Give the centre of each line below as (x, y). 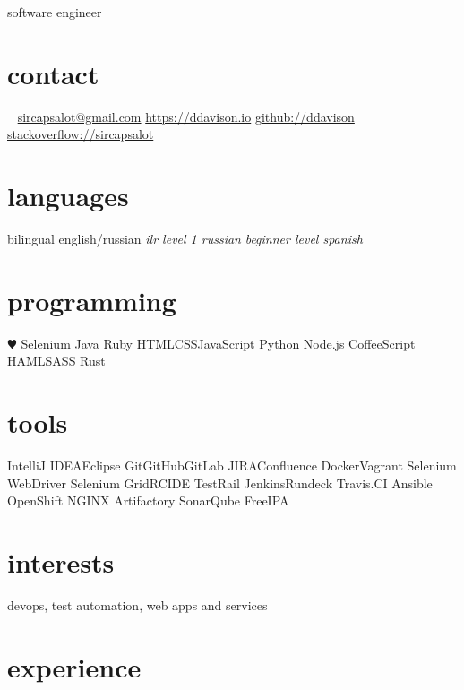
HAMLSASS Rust (56, 361)
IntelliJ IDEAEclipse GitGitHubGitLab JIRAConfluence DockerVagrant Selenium (232, 466)
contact (53, 73)
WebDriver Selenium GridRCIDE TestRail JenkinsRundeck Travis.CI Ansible (220, 483)
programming (92, 300)
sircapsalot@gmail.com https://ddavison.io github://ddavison (186, 116)
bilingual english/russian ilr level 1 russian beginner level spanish (185, 239)
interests (61, 562)
